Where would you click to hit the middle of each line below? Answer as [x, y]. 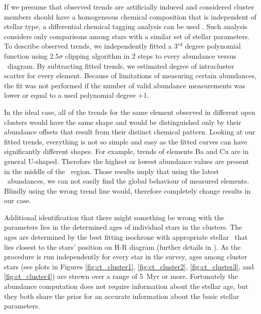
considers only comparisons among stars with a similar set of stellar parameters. [127, 36]
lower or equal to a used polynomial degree [70, 95]
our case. [18, 200]
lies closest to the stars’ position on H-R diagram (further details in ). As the [122, 247]
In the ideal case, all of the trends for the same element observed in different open [130, 112]
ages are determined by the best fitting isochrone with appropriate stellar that [126, 237]
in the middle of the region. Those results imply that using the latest [112, 171]
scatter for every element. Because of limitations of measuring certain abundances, [130, 75]
